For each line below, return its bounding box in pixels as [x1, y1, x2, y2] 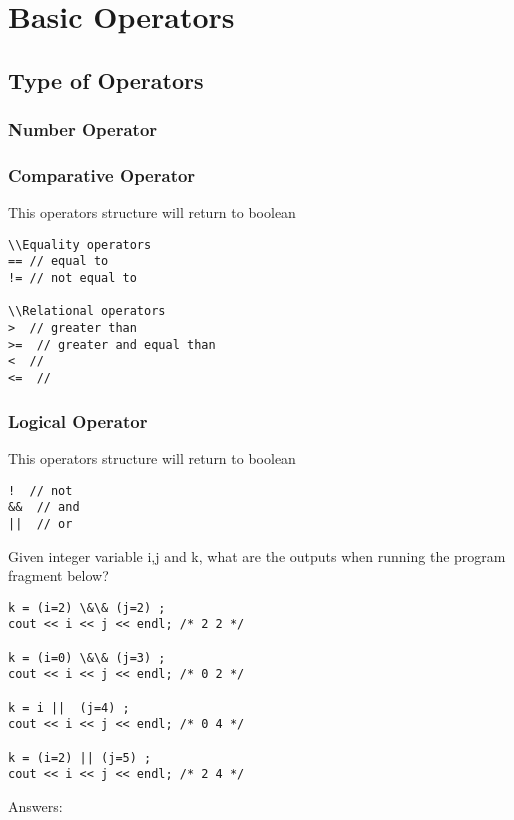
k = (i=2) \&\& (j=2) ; [8, 600, 166, 615]
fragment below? [8, 565, 109, 586]
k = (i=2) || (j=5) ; [8, 750, 152, 765]
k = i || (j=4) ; [8, 700, 130, 715]
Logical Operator [8, 408, 148, 433]
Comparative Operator [8, 162, 196, 187]
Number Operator [8, 117, 158, 142]
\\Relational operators [8, 304, 166, 319]
